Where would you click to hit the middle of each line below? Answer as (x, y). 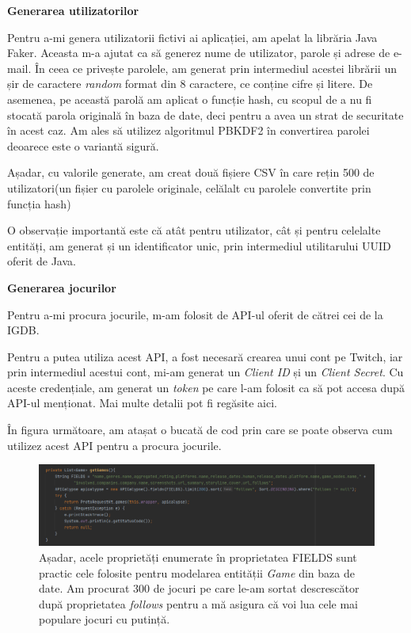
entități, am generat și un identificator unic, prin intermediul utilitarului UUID (199, 245)
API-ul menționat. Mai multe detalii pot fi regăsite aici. (142, 403)
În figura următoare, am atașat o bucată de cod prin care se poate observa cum (200, 430)
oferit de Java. (42, 261)
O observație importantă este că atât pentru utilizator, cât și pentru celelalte (194, 230)
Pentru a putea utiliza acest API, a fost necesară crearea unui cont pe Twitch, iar (205, 356)
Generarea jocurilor (62, 287)
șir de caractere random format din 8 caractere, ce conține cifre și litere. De (190, 84)
